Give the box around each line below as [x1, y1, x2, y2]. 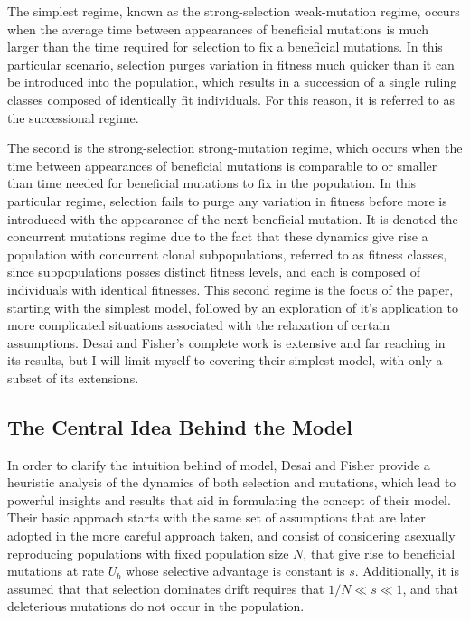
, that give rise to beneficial [303, 543, 456, 562]
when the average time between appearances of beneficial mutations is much [7, 19, 429, 38]
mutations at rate [7, 561, 105, 580]
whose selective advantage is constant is [125, 561, 345, 580]
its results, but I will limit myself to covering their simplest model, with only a [7, 351, 443, 370]
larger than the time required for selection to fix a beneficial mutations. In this [7, 37, 443, 56]
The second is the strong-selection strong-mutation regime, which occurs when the [7, 138, 463, 157]
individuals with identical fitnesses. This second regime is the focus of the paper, [7, 279, 454, 298]
